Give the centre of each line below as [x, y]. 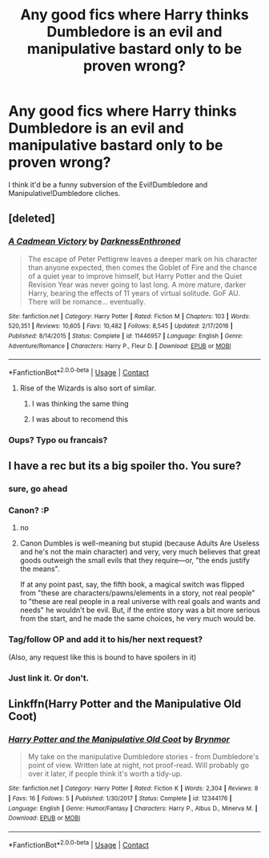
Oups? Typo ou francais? [58, 439]
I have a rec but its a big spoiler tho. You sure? [125, 466]
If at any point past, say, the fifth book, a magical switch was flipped [132, 585]
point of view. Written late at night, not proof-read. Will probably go [139, 766]
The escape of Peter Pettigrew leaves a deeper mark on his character [143, 259]
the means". [40, 569]
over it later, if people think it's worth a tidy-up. [105, 774]
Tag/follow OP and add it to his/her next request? [105, 639]
